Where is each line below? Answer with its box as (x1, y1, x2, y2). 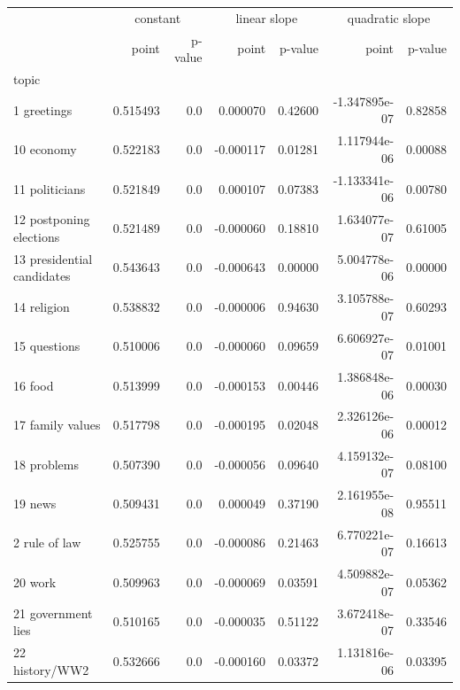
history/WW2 (13, 660, 89, 678)
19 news (13, 494, 57, 513)
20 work (13, 572, 57, 591)
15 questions (13, 337, 80, 355)
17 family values (13, 415, 101, 434)
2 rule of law (13, 533, 81, 552)
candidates (13, 267, 71, 285)
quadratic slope (347, 8, 431, 27)
